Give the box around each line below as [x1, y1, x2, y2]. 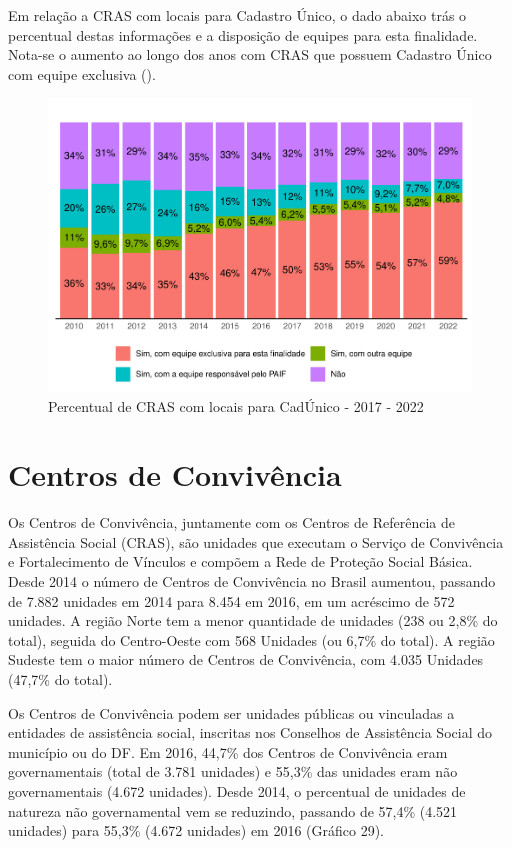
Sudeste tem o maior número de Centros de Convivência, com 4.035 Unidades [8, 649, 484, 670]
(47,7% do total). [8, 668, 113, 689]
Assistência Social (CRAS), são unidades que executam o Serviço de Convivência [8, 531, 504, 552]
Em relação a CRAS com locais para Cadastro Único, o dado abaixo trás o [8, 5, 467, 25]
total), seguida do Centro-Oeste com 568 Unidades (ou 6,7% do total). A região [8, 629, 495, 650]
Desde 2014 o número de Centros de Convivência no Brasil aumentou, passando [8, 571, 496, 591]
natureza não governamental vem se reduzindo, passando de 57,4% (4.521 [8, 800, 458, 821]
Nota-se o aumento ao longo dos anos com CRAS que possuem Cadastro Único [8, 44, 492, 65]
